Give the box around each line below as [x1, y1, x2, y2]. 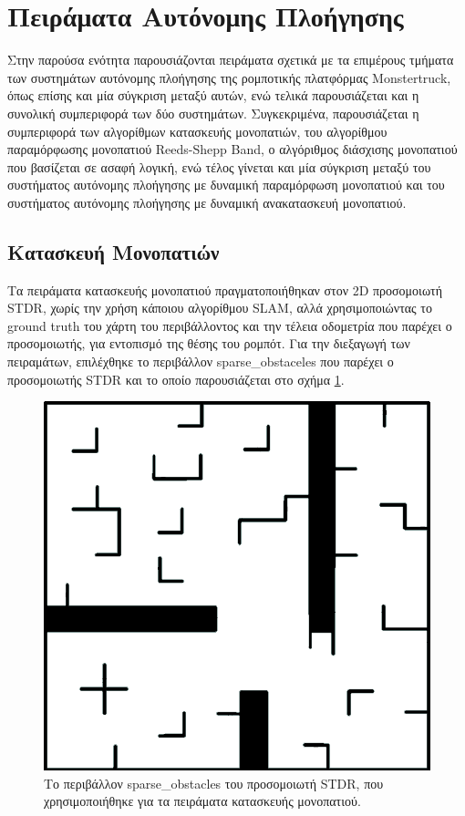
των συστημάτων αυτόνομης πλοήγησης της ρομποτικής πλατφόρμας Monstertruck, [7, 67, 451, 87]
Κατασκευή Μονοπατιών [7, 237, 220, 265]
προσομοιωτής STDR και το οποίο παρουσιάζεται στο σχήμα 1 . [7, 369, 345, 388]
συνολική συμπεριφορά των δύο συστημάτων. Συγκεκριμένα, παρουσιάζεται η [7, 103, 419, 122]
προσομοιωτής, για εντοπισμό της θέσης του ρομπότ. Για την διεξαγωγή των [7, 334, 410, 353]
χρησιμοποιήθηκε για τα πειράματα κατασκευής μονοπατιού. [44, 791, 361, 811]
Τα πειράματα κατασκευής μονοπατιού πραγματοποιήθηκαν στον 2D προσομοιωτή [7, 280, 443, 299]
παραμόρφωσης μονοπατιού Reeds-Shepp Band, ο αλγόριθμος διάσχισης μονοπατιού [7, 139, 458, 159]
